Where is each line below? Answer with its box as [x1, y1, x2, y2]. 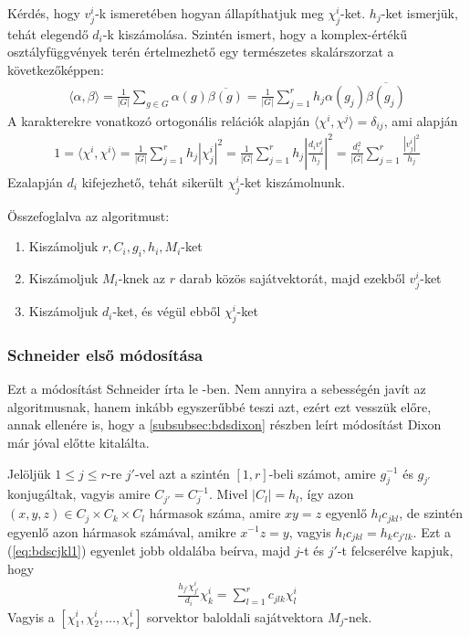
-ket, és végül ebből [112, 302, 221, 321]
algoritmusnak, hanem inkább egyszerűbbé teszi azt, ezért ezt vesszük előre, [7, 397, 432, 416]
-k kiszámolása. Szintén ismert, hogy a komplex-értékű [102, 24, 407, 43]
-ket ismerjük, [381, 4, 458, 22]
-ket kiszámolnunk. [240, 172, 346, 191]
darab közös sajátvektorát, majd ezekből [179, 269, 405, 287]
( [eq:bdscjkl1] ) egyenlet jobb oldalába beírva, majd [7, 540, 291, 559]
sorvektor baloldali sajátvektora [147, 607, 324, 626]
